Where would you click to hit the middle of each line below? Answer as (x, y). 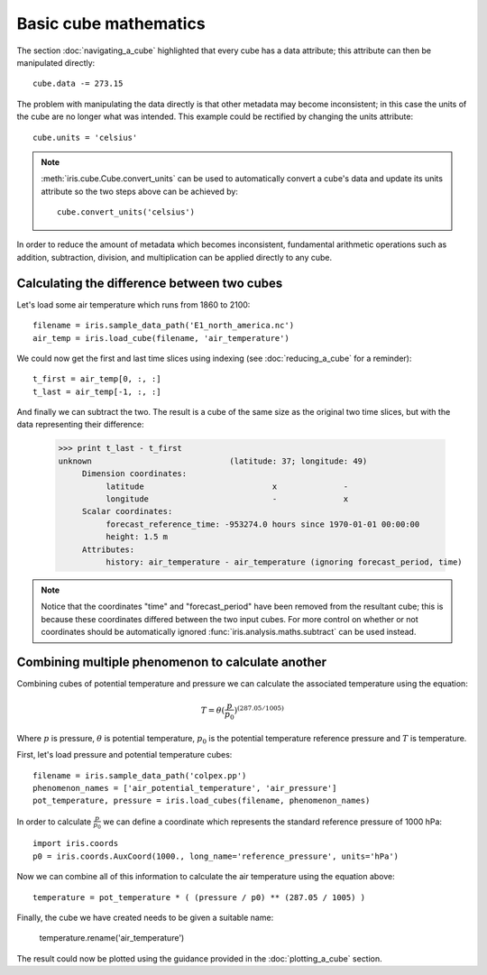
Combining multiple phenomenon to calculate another (172, 662)
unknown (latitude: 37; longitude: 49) (213, 461)
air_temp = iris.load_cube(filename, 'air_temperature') (161, 338)
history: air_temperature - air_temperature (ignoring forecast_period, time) (284, 562)
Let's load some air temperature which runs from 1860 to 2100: (133, 304)
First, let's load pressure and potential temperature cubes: (124, 755)
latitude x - (227, 486)
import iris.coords (76, 844)
